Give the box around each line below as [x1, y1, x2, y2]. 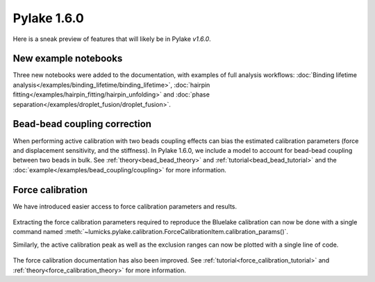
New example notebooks [12, 53, 123, 65]
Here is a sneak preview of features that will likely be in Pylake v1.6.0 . [12, 35, 211, 43]
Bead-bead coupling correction [12, 118, 152, 130]
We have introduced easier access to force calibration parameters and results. [12, 202, 237, 210]
